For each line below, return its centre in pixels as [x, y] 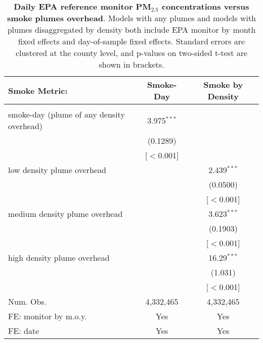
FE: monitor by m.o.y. [48, 316]
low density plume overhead [57, 170]
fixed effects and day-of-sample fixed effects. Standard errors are [131, 41]
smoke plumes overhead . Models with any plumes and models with [131, 18]
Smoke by [223, 84]
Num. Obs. [28, 301]
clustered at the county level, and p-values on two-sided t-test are [131, 53]
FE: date [24, 331]
